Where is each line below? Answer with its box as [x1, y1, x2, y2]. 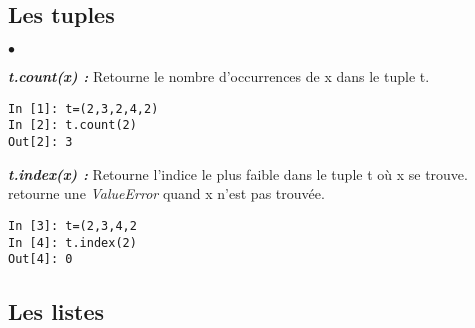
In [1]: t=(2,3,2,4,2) [8, 101, 159, 116]
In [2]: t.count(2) [8, 118, 137, 133]
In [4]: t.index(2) [8, 235, 137, 250]
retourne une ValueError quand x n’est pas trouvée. [8, 183, 325, 204]
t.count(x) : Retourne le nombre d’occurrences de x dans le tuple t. [8, 66, 430, 87]
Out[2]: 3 [8, 135, 73, 150]
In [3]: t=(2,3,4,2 [8, 218, 137, 233]
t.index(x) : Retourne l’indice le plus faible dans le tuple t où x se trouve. [8, 163, 468, 184]
